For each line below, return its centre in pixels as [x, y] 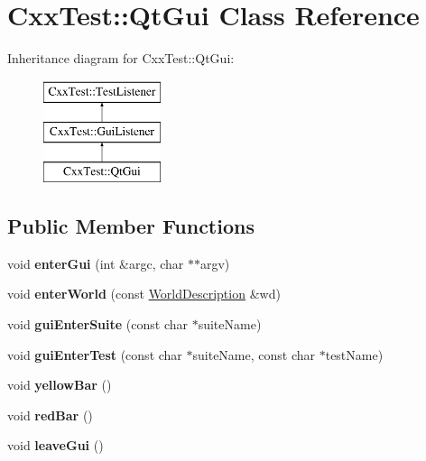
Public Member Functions [131, 226]
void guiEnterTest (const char [95, 354]
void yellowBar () [60, 385]
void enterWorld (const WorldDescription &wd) [144, 294]
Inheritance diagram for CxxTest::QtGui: [121, 58]
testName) [354, 354]
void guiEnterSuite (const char [97, 324]
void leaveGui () [56, 445]
